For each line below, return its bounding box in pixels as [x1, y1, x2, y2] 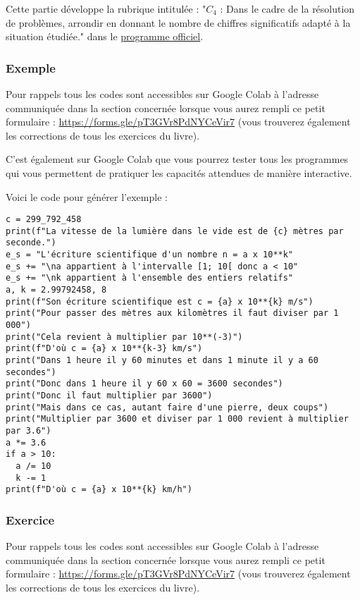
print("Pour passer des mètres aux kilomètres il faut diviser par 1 [6, 308, 339, 319]
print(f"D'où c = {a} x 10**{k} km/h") [6, 484, 192, 495]
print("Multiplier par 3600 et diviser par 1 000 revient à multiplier [6, 414, 349, 424]
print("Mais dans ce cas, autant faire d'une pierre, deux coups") [6, 402, 329, 412]
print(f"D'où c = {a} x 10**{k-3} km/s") [6, 343, 203, 354]
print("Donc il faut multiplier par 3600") [6, 391, 213, 400]
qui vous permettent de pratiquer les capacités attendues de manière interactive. [6, 165, 352, 180]
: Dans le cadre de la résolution [220, 1, 355, 16]
